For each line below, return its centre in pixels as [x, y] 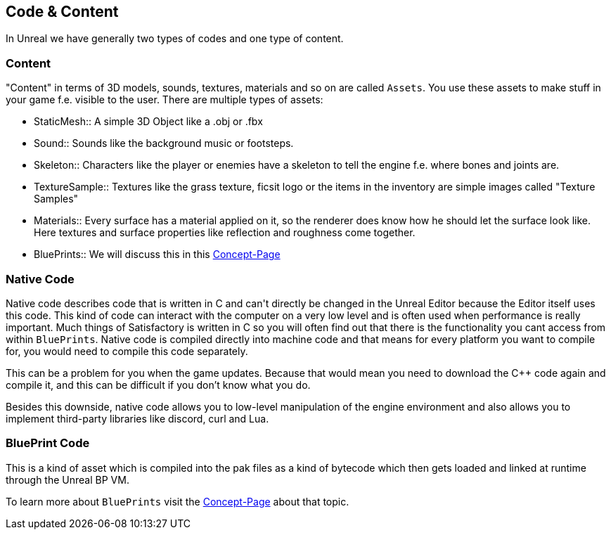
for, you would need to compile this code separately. [127, 351]
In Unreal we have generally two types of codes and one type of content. [175, 39]
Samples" [56, 199]
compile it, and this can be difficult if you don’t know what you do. [158, 385]
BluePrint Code [48, 443]
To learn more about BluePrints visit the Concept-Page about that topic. [178, 501]
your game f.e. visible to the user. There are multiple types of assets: [165, 100]
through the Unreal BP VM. [67, 479]
